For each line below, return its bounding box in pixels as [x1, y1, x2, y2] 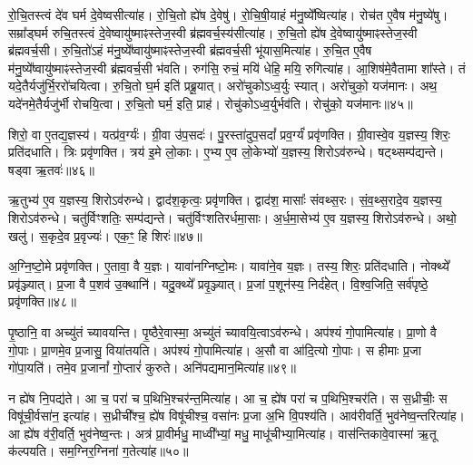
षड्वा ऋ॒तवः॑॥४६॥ [8, 160, 94, 179]
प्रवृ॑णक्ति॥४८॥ [8, 292, 76, 311]
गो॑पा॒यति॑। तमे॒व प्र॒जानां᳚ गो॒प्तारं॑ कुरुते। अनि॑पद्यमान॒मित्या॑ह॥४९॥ [8, 358, 297, 377]
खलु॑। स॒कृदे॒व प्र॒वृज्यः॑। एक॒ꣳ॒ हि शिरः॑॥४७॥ [8, 226, 202, 245]
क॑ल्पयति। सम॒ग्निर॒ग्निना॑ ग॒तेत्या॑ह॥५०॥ [8, 441, 189, 460]
